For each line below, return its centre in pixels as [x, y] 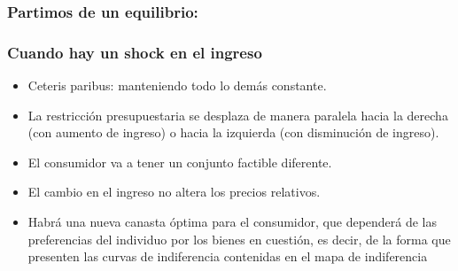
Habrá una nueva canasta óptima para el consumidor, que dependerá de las [233, 222]
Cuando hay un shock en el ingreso [135, 52]
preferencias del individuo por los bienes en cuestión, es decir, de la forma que [239, 239]
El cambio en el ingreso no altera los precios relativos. [174, 192]
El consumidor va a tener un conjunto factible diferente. [180, 162]
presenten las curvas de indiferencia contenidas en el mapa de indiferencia [228, 256]
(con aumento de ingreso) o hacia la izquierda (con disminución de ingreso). [233, 132]
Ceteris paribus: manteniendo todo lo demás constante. [177, 85]
